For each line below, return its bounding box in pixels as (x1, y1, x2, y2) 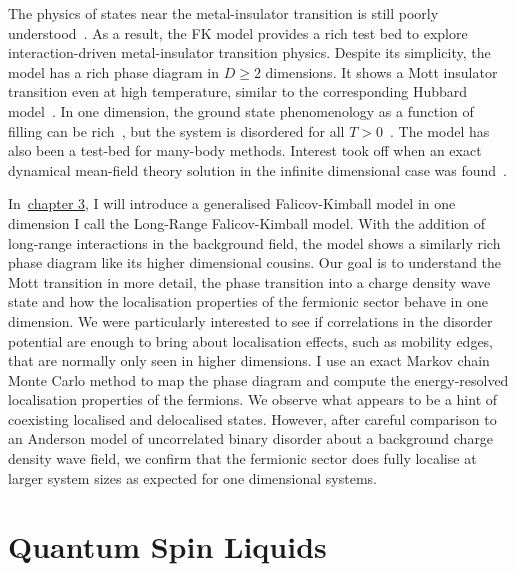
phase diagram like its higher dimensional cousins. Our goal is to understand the (8, 252, 502, 273)
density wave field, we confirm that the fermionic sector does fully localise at (8, 448, 477, 469)
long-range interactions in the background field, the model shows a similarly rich (8, 232, 501, 253)
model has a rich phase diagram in (8, 61, 220, 82)
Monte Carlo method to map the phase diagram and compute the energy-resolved (8, 369, 509, 390)
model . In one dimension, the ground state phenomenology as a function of (8, 100, 474, 121)
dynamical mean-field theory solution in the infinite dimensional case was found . (8, 159, 507, 180)
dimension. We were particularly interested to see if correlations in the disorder (8, 310, 493, 331)
